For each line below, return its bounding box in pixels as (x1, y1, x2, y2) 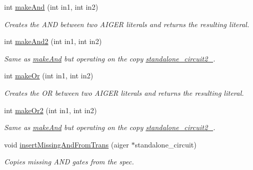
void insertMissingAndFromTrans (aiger (4, 139, 129, 150)
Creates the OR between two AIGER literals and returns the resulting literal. (4, 87, 244, 98)
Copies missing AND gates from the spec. (4, 156, 134, 167)
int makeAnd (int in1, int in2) (4, 2, 98, 12)
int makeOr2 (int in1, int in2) (4, 104, 97, 115)
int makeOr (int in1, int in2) (4, 70, 93, 81)
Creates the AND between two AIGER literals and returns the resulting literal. (4, 18, 249, 29)
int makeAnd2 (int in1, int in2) (4, 36, 102, 47)
